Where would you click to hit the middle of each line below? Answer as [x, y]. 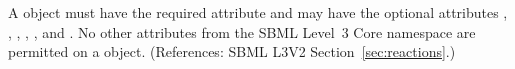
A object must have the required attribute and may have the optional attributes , [258, 12]
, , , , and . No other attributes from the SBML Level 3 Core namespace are [242, 31]
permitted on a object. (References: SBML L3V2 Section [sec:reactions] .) [232, 51]
